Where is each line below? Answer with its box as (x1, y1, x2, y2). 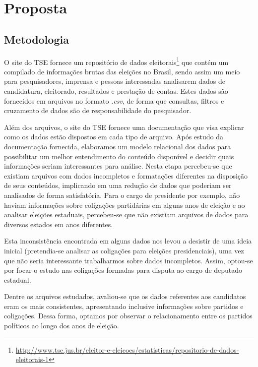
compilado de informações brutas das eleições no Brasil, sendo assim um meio (4, 66, 240, 76)
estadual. (4, 274, 31, 285)
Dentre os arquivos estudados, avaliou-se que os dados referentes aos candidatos (4, 291, 246, 302)
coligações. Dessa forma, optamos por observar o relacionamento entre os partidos (4, 310, 253, 321)
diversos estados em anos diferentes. (4, 219, 113, 229)
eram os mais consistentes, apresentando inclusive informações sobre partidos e (4, 301, 244, 311)
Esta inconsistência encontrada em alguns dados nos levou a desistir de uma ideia (4, 236, 252, 246)
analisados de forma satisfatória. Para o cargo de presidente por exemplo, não (4, 189, 240, 200)
